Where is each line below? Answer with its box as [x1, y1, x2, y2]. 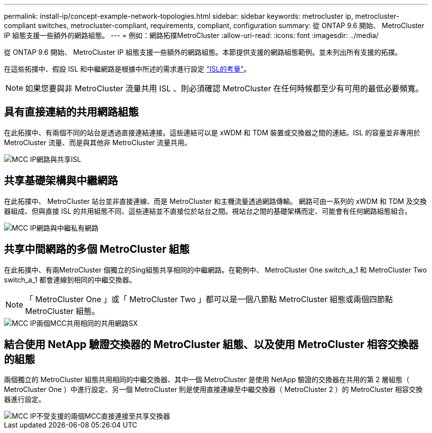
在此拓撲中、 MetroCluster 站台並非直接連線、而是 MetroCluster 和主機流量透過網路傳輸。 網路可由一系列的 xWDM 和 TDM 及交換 [4, 197, 427, 205]
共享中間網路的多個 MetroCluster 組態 [4, 243, 190, 256]
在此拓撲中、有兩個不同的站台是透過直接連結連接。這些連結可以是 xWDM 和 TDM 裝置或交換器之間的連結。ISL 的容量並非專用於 [4, 128, 421, 137]
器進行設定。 [4, 395, 45, 404]
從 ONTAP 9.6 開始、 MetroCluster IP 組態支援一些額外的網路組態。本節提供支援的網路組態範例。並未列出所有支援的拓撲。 [4, 48, 402, 56]
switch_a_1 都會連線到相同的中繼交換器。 [4, 275, 136, 284]
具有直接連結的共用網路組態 [4, 106, 139, 118]
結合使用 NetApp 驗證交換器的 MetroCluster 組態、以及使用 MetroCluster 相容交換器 [4, 338, 419, 351]
